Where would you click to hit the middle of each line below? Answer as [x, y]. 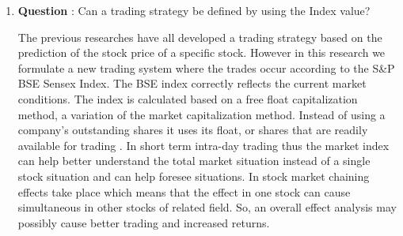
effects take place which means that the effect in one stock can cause [184, 191]
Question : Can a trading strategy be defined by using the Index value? [194, 10]
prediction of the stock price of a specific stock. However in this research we [201, 52]
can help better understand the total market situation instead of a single [194, 161]
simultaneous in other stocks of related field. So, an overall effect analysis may [207, 207]
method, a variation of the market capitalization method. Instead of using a [201, 114]
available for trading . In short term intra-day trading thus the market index [203, 145]
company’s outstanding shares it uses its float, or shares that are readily [193, 130]
